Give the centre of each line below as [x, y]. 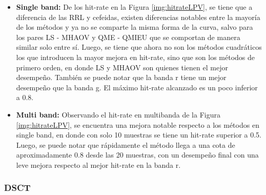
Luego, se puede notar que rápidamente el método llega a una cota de [126, 144]
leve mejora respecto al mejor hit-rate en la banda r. [98, 164]
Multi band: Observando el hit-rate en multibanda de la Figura [118, 114]
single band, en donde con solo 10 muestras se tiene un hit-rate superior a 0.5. [139, 135]
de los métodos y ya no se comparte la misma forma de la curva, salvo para [135, 27]
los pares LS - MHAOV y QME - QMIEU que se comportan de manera [128, 37]
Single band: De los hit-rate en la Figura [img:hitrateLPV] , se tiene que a [134, 7]
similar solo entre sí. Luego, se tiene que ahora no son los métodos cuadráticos [139, 47]
